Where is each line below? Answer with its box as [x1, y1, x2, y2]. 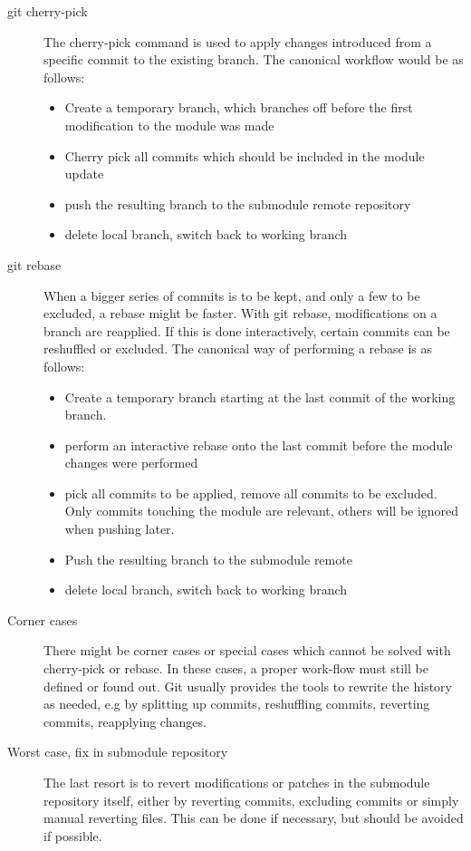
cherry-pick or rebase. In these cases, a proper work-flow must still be [43, 659, 428, 678]
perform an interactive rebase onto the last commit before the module [64, 435, 453, 454]
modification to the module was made [64, 115, 274, 134]
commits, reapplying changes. [43, 711, 207, 730]
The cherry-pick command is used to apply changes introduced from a [43, 32, 432, 51]
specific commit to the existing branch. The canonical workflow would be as [43, 50, 464, 69]
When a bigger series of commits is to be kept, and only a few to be [43, 285, 420, 305]
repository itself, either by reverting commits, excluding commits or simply [43, 790, 459, 809]
